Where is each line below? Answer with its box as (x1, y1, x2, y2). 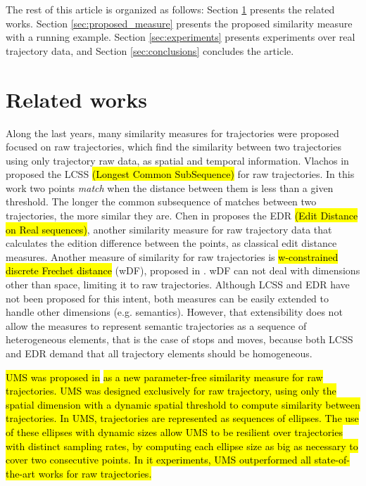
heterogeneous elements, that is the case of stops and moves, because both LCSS (6, 332, 353, 347)
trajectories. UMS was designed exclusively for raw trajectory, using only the (6, 383, 336, 398)
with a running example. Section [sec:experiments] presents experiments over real (6, 30, 355, 44)
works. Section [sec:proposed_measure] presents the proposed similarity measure (6, 15, 353, 30)
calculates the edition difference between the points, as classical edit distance (6, 236, 337, 250)
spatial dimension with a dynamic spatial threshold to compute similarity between (6, 397, 360, 411)
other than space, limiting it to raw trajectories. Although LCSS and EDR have (6, 277, 350, 292)
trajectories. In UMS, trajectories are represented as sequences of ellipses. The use (6, 411, 359, 426)
